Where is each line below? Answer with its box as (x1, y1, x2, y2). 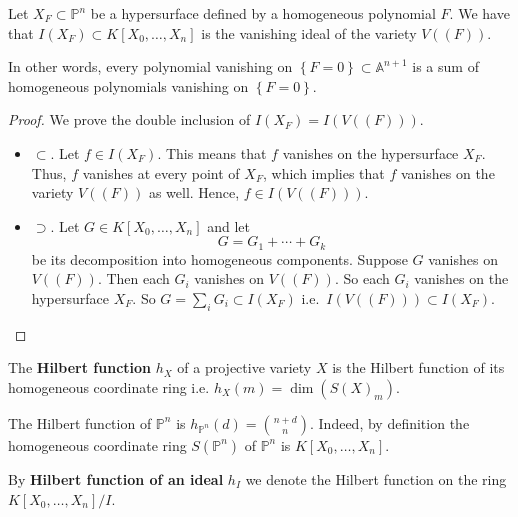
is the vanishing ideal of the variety (201, 22, 417, 43)
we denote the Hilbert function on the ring (245, 468, 507, 489)
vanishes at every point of (82, 162, 240, 183)
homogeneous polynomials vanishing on (8, 75, 249, 96)
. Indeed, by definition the (310, 412, 470, 433)
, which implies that (262, 162, 385, 183)
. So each (334, 268, 390, 289)
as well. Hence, (148, 182, 240, 203)
